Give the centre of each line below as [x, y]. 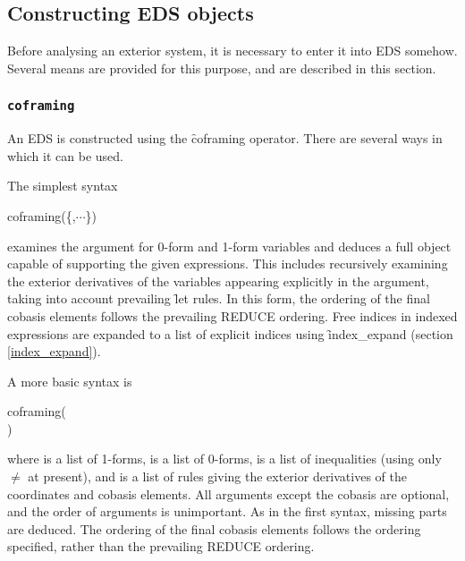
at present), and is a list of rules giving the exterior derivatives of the [217, 476]
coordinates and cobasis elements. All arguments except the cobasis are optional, [228, 493]
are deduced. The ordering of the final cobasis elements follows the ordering [214, 528]
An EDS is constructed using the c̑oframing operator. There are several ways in [225, 138]
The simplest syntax [63, 186]
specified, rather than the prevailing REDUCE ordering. [161, 546]
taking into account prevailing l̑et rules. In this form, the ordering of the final [219, 298]
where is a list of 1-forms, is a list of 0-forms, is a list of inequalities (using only [224, 459]
